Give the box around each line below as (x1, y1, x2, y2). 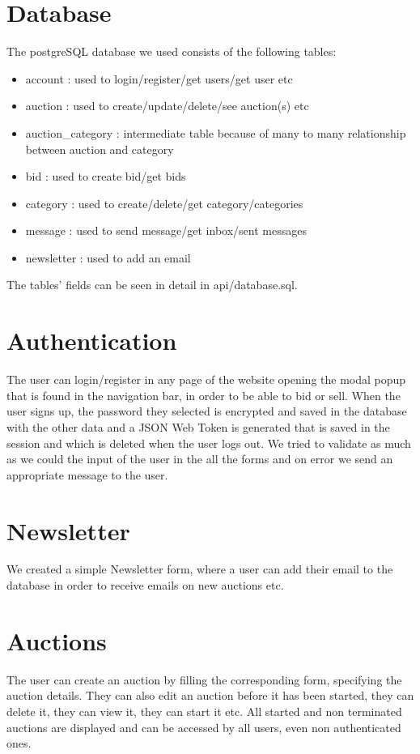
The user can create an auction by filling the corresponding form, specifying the (6, 671, 402, 688)
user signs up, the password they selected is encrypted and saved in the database (6, 403, 407, 420)
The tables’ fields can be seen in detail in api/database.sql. (6, 276, 298, 293)
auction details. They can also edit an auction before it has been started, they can (6, 687, 414, 704)
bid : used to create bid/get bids (25, 168, 186, 185)
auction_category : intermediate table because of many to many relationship (25, 124, 406, 141)
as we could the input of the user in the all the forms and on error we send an (6, 450, 393, 467)
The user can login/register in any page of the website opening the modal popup (6, 371, 406, 388)
